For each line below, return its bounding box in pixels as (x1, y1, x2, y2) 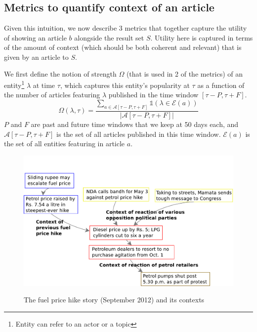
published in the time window (108, 89, 199, 100)
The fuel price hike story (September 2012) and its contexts (24, 294, 205, 305)
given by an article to (4, 51, 69, 62)
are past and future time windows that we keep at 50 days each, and (31, 119, 239, 129)
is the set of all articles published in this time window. (56, 128, 221, 139)
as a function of (197, 80, 245, 90)
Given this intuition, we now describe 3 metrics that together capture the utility (4, 23, 247, 33)
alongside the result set (74, 32, 144, 42)
